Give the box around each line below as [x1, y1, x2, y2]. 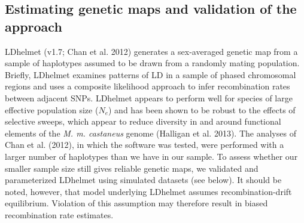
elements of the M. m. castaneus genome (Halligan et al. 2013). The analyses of [5, 126, 296, 139]
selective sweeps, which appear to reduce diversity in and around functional [5, 115, 281, 128]
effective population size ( [5, 103, 99, 116]
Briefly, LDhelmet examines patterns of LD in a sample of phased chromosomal [5, 68, 296, 80]
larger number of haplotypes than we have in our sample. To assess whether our [5, 150, 298, 162]
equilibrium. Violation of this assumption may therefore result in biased [5, 197, 268, 209]
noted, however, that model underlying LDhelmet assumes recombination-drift [5, 185, 292, 197]
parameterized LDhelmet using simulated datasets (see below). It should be [5, 174, 282, 186]
